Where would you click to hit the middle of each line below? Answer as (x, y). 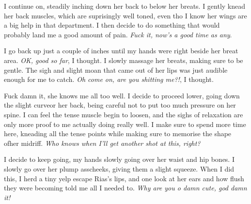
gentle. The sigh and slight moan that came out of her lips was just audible (116, 70)
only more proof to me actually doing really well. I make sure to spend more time (125, 124)
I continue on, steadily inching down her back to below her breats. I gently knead (125, 6)
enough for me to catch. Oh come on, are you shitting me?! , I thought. (109, 79)
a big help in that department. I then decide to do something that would (112, 25)
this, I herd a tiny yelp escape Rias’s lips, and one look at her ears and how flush (124, 178)
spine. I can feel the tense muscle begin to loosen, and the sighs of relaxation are (124, 114)
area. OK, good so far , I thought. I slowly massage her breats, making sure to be (124, 60)
